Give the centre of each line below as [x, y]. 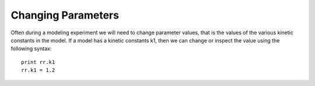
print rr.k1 [38, 62]
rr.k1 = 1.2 [38, 70]
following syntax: [31, 49]
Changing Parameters [65, 15]
